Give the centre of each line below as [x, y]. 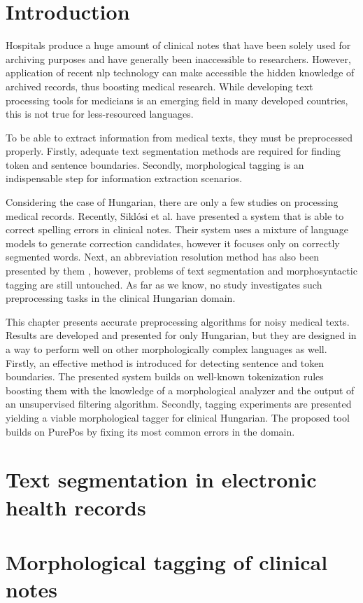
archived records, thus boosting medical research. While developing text [159, 86]
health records [76, 507]
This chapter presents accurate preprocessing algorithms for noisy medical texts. [178, 321]
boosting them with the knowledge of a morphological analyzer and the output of [180, 390]
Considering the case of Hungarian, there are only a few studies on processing [172, 202]
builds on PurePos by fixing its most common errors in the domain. [150, 431]
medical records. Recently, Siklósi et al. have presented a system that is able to [175, 215]
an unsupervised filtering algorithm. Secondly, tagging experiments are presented [179, 404]
